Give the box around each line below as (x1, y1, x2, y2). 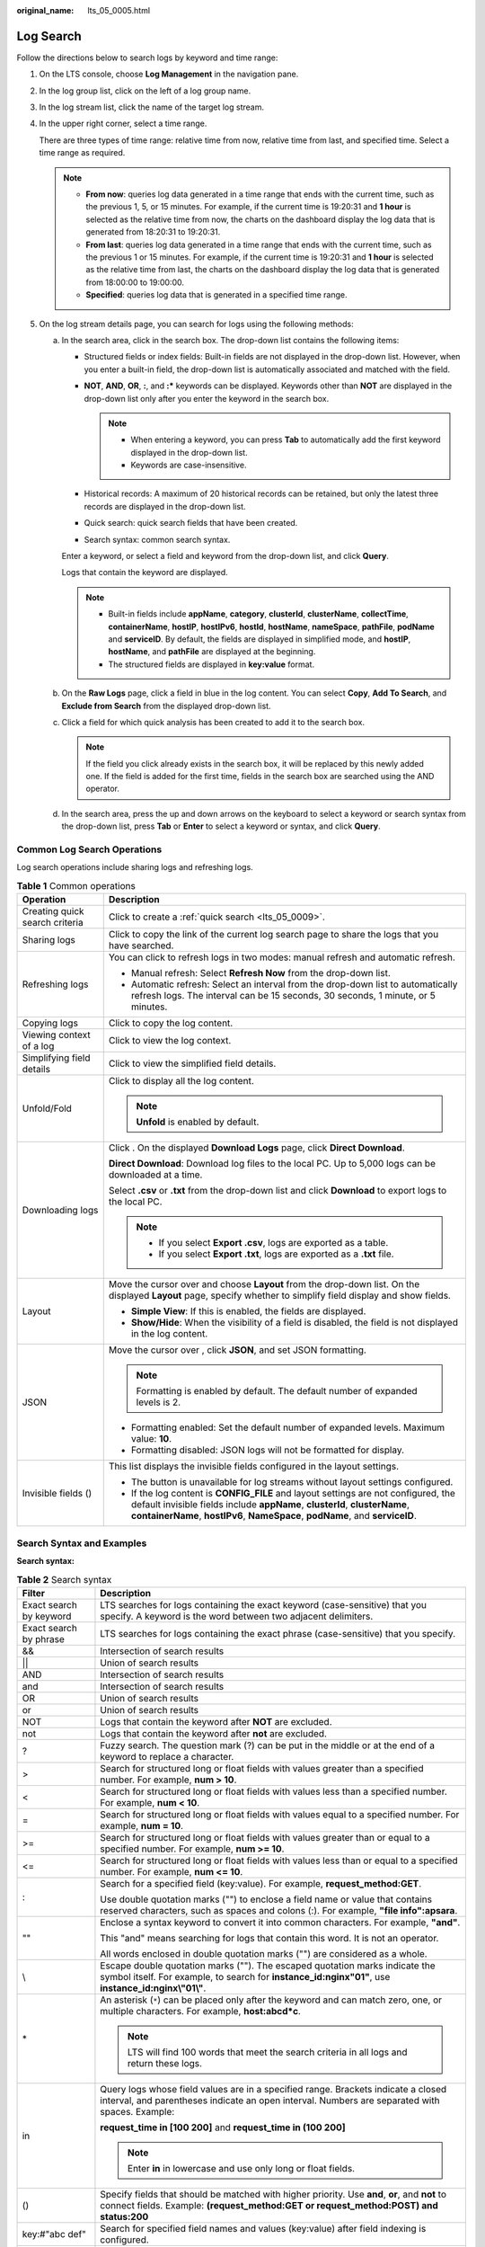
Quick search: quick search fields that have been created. (84, 518, 298, 528)
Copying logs (22, 1017, 78, 1029)
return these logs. (127, 2056, 202, 2069)
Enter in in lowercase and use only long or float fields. (127, 2162, 355, 2174)
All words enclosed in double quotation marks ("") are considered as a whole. (100, 1947, 428, 1959)
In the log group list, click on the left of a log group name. (39, 85, 251, 96)
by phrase (22, 1632, 65, 1645)
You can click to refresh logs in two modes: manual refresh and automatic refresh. (108, 951, 455, 964)
